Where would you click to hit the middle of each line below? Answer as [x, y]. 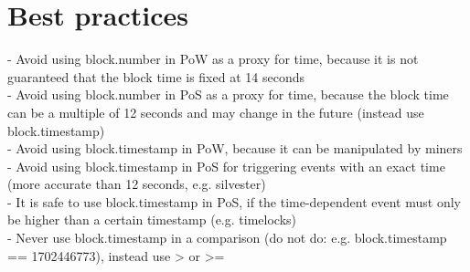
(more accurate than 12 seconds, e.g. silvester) [137, 184]
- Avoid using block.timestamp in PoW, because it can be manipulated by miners [235, 148]
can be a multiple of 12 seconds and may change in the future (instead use [216, 112]
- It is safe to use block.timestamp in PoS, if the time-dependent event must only [234, 201]
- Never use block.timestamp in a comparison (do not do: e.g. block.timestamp [227, 238]
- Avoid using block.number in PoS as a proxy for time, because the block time [228, 94]
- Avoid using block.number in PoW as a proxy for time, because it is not [213, 59]
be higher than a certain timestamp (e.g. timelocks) [152, 220]
